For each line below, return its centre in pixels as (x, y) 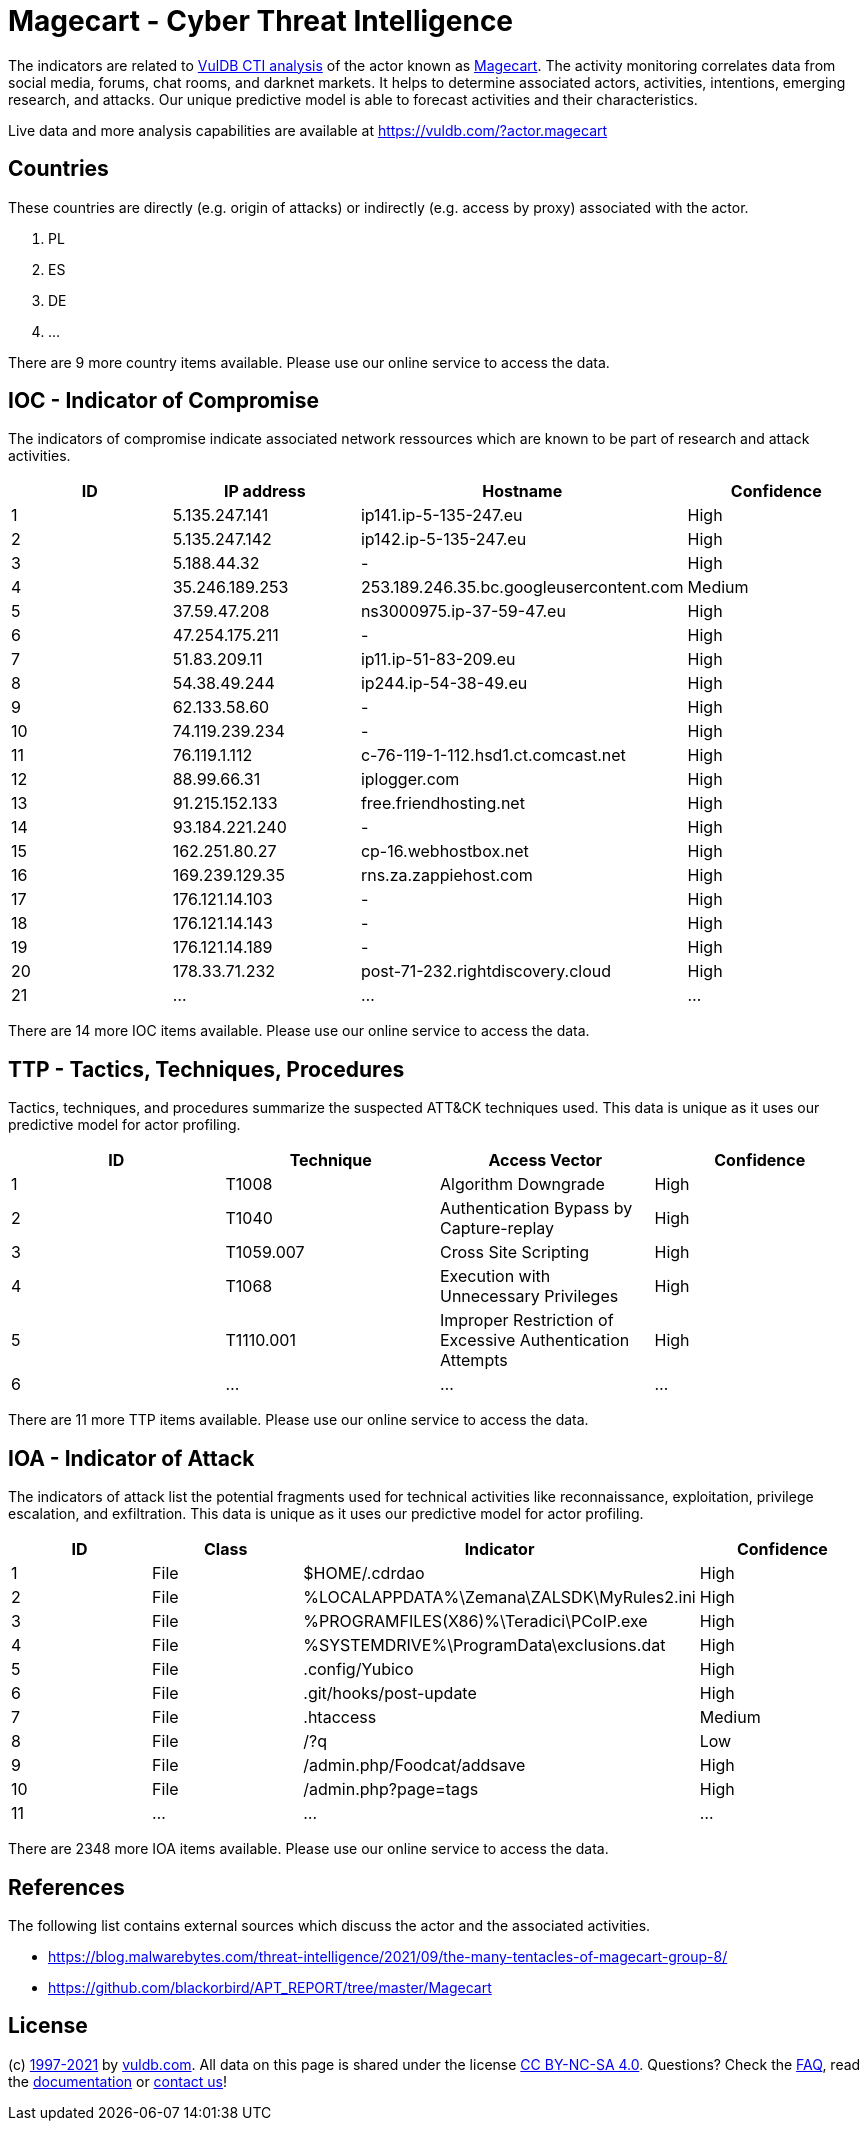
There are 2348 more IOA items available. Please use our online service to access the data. (308, 1849)
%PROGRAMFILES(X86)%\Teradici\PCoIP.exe (475, 1621)
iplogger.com (410, 779)
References (66, 1887)
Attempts (474, 1360)
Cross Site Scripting (515, 1252)
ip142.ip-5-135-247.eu (443, 539)
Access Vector (545, 1160)
